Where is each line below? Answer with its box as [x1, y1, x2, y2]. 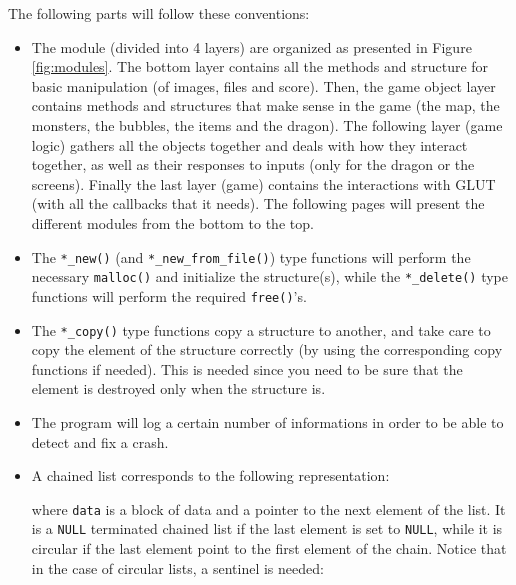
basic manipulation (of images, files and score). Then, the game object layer [31, 75, 496, 96]
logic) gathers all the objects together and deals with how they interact [31, 134, 468, 155]
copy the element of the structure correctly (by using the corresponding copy [31, 339, 503, 360]
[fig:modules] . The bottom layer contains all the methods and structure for [31, 56, 489, 77]
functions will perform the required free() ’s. [31, 285, 307, 306]
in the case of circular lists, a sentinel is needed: [31, 557, 324, 578]
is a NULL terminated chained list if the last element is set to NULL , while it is [31, 518, 503, 539]
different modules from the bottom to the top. [31, 212, 314, 233]
